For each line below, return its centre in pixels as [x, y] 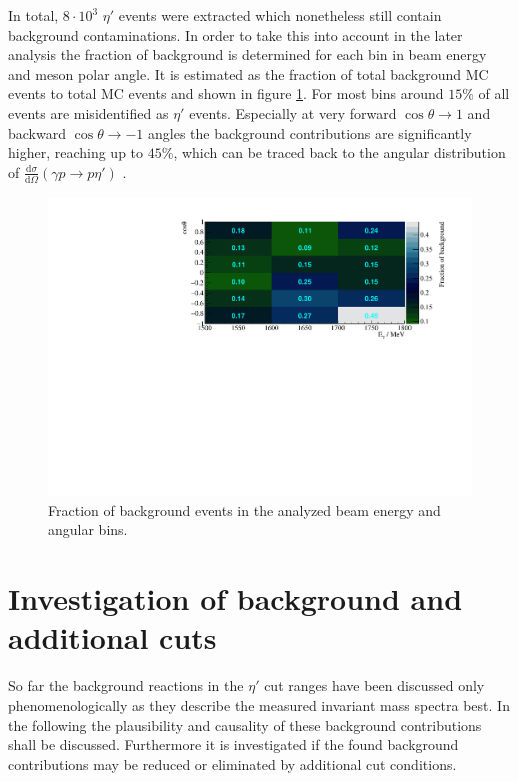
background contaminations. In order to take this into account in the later [235, 34]
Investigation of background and [235, 598]
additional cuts [112, 637]
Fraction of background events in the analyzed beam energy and [244, 509]
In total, [33, 15]
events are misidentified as [88, 112]
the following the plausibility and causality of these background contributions [245, 724]
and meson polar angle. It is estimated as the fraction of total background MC [248, 73]
